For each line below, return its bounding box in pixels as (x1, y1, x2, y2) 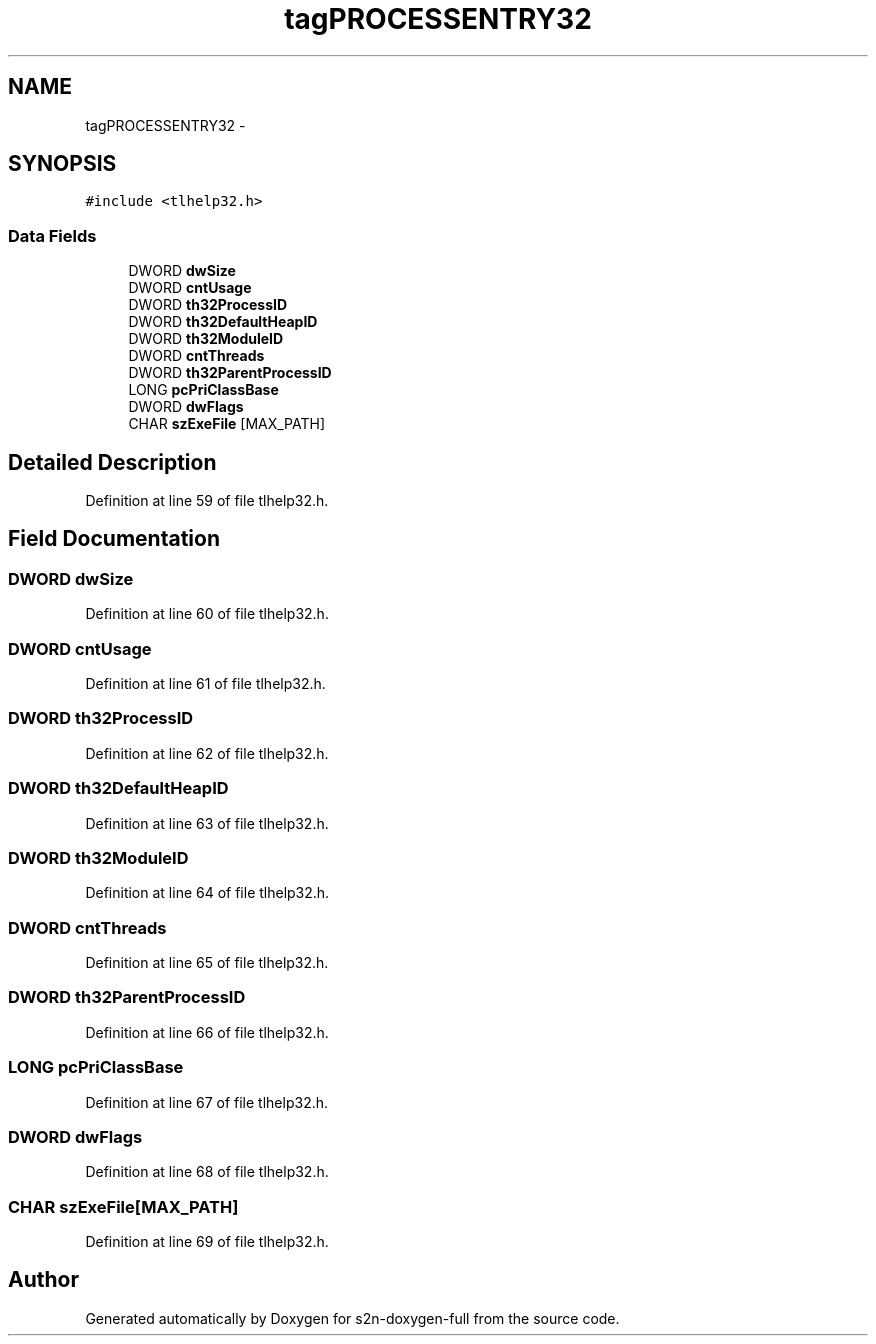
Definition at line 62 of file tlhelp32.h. (85, 744, 329, 762)
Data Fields (8, 225, 97, 246)
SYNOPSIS (8, 151, 117, 177)
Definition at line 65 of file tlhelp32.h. (85, 954, 329, 971)
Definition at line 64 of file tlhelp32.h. (85, 884, 330, 902)
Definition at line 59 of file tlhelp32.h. (85, 492, 329, 510)
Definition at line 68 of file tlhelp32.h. (85, 1163, 329, 1181)
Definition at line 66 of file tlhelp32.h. (85, 1023, 329, 1041)
